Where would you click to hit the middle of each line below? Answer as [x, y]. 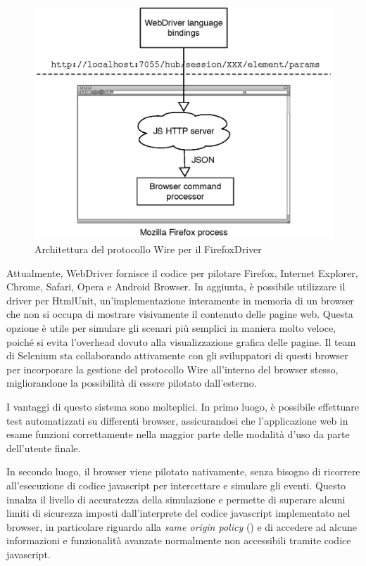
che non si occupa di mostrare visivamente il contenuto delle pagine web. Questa [180, 314]
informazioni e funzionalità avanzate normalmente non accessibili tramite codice [179, 540]
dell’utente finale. [44, 448]
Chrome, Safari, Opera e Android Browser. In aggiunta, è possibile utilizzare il [176, 287]
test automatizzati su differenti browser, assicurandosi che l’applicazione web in [177, 420]
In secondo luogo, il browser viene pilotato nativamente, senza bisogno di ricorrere [183, 471]
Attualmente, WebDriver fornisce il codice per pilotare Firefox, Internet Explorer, [182, 272]
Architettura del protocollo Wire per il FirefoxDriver [148, 249]
